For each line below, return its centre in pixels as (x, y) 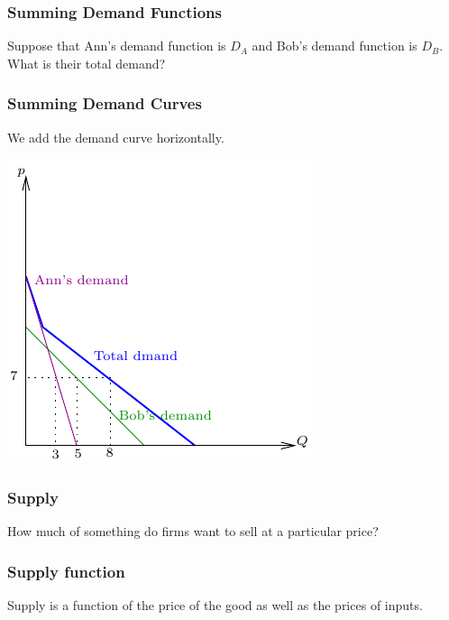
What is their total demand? (87, 63)
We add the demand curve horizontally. (116, 137)
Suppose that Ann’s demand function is (117, 46)
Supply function (66, 571)
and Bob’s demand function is (334, 46)
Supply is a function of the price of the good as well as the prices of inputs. (215, 604)
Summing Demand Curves (105, 103)
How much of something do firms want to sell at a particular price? (193, 531)
